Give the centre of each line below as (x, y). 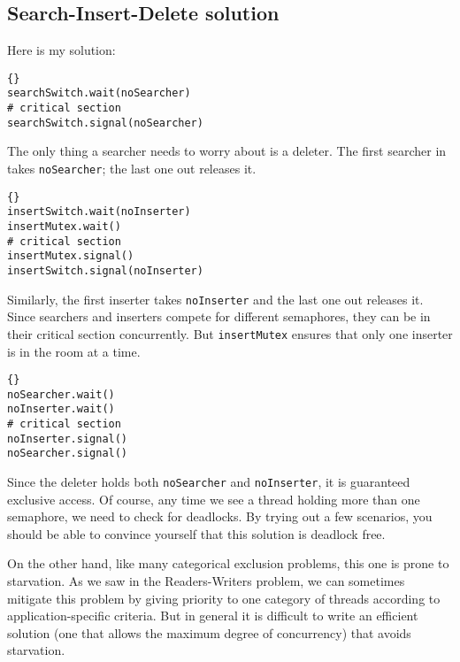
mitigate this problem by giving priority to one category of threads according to (224, 598)
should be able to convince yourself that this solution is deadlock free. (196, 533)
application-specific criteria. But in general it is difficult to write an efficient (213, 616)
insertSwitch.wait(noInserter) (99, 212)
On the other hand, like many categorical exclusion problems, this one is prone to (228, 563)
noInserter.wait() (61, 409)
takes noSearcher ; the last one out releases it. (132, 169)
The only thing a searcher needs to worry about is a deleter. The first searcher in (227, 151)
